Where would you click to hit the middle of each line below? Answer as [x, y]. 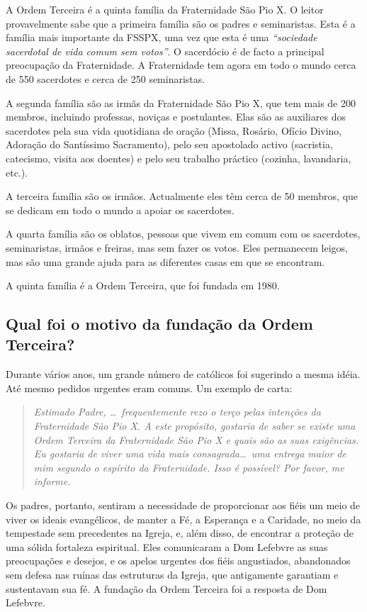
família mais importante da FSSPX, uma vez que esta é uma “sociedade [162, 37]
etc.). [17, 172]
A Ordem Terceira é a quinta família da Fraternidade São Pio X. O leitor [165, 9]
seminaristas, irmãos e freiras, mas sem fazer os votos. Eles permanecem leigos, [177, 247]
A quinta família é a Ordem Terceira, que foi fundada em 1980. [143, 285]
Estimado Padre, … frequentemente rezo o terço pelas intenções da [177, 412]
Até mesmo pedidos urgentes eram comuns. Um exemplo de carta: [149, 388]
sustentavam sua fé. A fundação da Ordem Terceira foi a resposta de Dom [166, 588]
